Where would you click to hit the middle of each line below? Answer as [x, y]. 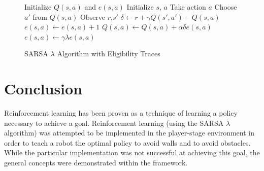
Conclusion [43, 89]
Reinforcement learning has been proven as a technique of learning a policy [121, 113]
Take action [188, 7]
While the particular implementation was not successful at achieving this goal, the [132, 152]
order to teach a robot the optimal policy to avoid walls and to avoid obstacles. [127, 142]
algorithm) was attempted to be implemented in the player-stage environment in [129, 133]
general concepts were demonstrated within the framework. [96, 163]
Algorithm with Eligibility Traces [109, 54]
